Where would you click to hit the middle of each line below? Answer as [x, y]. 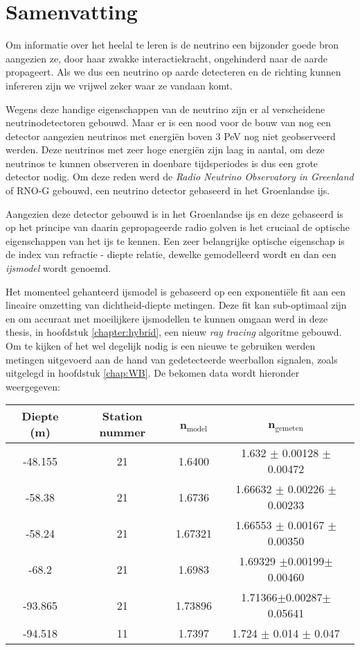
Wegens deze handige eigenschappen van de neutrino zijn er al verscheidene [165, 109]
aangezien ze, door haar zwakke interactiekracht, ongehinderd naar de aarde [166, 58]
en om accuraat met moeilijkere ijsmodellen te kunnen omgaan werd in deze [167, 318]
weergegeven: [33, 386]
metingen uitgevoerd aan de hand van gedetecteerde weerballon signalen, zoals [172, 359]
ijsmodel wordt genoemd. [58, 268]
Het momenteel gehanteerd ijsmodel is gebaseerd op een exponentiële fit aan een [176, 291]
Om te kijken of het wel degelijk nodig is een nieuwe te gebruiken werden [161, 345]
